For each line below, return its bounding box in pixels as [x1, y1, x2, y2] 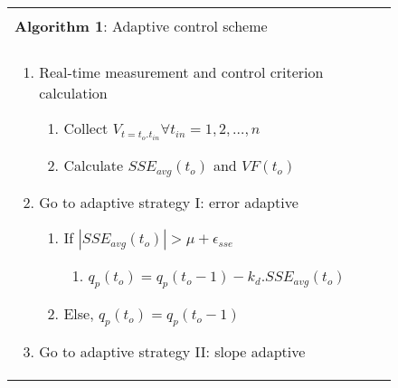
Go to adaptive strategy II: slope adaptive [39, 341, 306, 363]
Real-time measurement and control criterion [39, 62, 324, 82]
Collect [63, 118, 109, 138]
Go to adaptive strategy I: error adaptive [39, 191, 298, 213]
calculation [39, 82, 108, 103]
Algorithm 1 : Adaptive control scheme [14, 15, 268, 36]
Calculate [63, 154, 124, 175]
